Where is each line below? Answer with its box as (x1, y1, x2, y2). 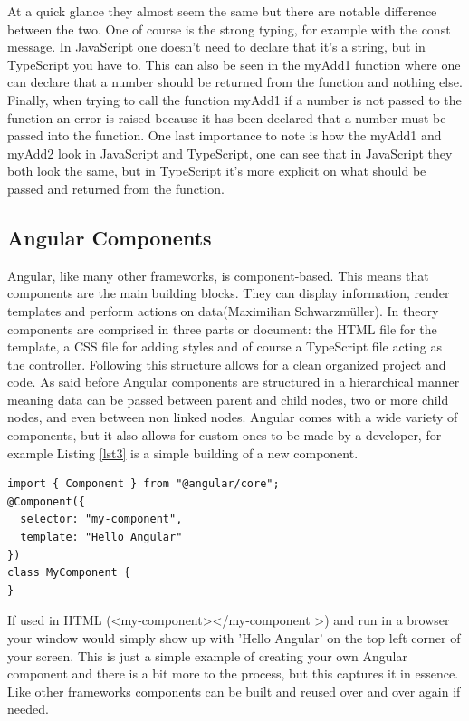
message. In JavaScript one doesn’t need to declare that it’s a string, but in (7, 37, 426, 56)
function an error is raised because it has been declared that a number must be (7, 108, 446, 127)
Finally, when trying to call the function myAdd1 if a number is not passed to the (7, 90, 462, 109)
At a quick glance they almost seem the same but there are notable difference (7, 2, 437, 20)
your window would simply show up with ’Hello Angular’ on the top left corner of (7, 629, 461, 648)
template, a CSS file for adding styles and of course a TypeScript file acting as (7, 337, 442, 356)
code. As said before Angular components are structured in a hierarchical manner (7, 372, 460, 391)
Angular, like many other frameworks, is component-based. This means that (7, 265, 429, 284)
